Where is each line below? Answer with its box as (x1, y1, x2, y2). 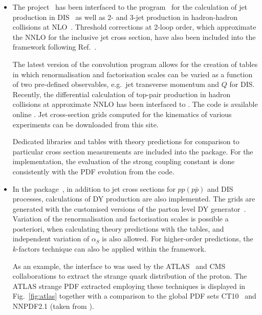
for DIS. (229, 79, 255, 89)
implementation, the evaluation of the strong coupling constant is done (12, 156, 235, 167)
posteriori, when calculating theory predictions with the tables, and (12, 223, 224, 234)
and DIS (207, 183, 233, 194)
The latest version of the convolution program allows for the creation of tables (12, 58, 258, 69)
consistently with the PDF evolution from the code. (12, 166, 174, 176)
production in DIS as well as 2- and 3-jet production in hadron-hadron (12, 11, 238, 22)
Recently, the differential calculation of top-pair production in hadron (12, 88, 231, 99)
